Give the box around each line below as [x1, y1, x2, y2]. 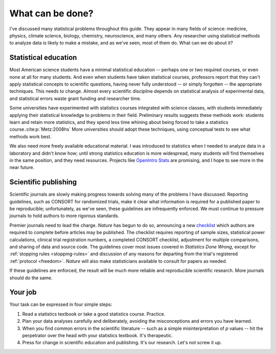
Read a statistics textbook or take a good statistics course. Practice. [22, 310, 166, 317]
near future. [9, 164, 35, 171]
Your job [9, 288, 37, 297]
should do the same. [9, 275, 53, 281]
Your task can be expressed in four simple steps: [9, 301, 112, 307]
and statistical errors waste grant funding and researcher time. [9, 95, 142, 101]
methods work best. [9, 133, 52, 139]
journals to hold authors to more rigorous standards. [9, 213, 120, 219]
